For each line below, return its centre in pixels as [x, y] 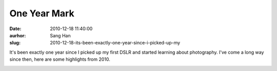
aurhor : [18, 35]
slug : [15, 43]
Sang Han [61, 35]
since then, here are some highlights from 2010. [60, 59]
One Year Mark [42, 13]
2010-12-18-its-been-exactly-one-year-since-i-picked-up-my [115, 43]
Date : [15, 29]
